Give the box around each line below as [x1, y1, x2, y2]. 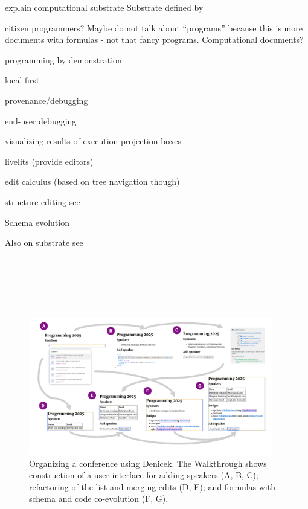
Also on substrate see [5, 236, 83, 249]
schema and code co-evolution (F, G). [29, 492, 168, 505]
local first [5, 74, 40, 86]
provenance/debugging [5, 94, 88, 106]
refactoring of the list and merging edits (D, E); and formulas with [29, 480, 275, 493]
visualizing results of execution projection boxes [5, 135, 182, 147]
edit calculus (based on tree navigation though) [5, 175, 180, 188]
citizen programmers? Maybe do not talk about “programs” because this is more [5, 21, 303, 34]
